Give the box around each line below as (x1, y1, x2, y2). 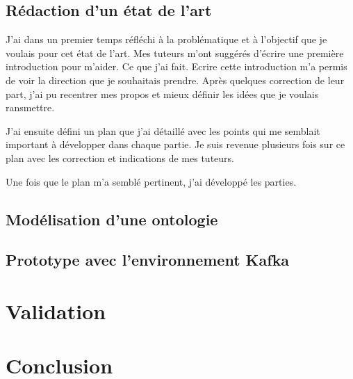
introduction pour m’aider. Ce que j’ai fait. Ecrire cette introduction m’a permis (6, 59, 347, 74)
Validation (6, 296, 106, 325)
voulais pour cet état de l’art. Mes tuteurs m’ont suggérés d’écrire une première (6, 45, 344, 60)
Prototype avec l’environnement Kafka (6, 249, 290, 271)
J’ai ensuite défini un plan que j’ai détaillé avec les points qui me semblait (6, 123, 320, 138)
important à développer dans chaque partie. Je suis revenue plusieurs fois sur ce (6, 137, 345, 152)
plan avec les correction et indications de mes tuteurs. (6, 150, 234, 165)
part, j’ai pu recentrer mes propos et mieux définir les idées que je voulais (6, 86, 319, 101)
